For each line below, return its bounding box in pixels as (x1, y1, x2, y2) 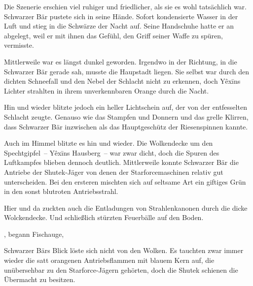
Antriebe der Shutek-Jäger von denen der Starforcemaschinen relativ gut (4, 166, 223, 177)
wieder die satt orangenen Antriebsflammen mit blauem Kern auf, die (4, 255, 215, 265)
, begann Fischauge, (4, 228, 64, 239)
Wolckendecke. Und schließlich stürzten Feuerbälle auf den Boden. (4, 212, 204, 222)
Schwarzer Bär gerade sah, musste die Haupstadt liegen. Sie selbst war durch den (4, 66, 250, 76)
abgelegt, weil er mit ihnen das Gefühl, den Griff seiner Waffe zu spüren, (4, 30, 223, 40)
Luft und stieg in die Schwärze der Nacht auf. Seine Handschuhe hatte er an (4, 21, 234, 31)
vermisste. (4, 40, 34, 50)
